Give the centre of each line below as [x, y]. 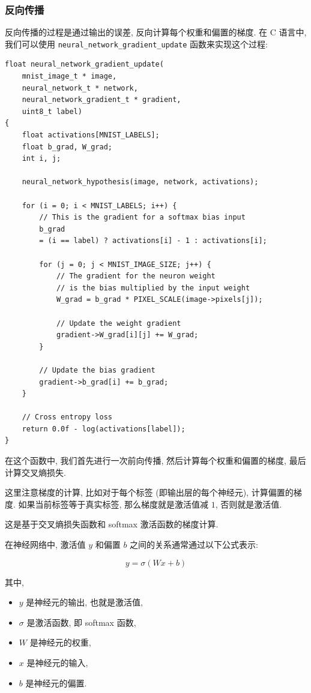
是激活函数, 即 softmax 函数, [81, 622]
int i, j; [41, 159]
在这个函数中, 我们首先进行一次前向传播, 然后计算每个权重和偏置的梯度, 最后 [155, 460]
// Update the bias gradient [97, 370]
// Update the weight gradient [119, 323]
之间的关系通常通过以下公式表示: [194, 544]
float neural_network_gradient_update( [84, 64]
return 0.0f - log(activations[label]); [104, 429]
